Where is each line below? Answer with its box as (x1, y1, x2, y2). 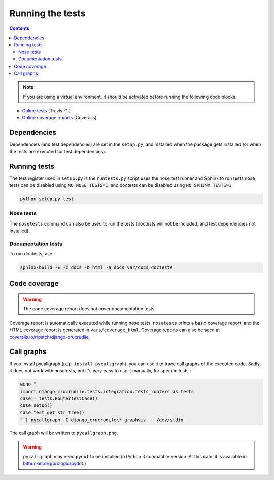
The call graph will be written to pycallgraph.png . (9, 430, 118, 436)
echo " (20, 381, 37, 387)
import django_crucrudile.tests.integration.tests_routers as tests (20, 389, 194, 394)
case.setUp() (20, 403, 53, 408)
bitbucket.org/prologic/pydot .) (23, 460, 86, 467)
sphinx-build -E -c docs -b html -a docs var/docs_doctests (20, 265, 173, 270)
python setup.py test (20, 196, 74, 202)
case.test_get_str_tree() (20, 409, 85, 415)
